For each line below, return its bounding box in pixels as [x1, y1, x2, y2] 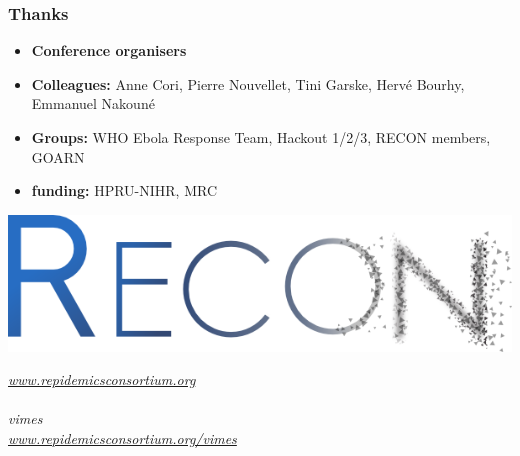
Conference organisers [31, 40, 187, 61]
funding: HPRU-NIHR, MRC [31, 180, 218, 201]
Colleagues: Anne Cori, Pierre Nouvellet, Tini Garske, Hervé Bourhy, [31, 73, 465, 94]
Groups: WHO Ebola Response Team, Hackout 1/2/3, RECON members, [31, 127, 491, 147]
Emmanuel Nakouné [31, 93, 155, 114]
